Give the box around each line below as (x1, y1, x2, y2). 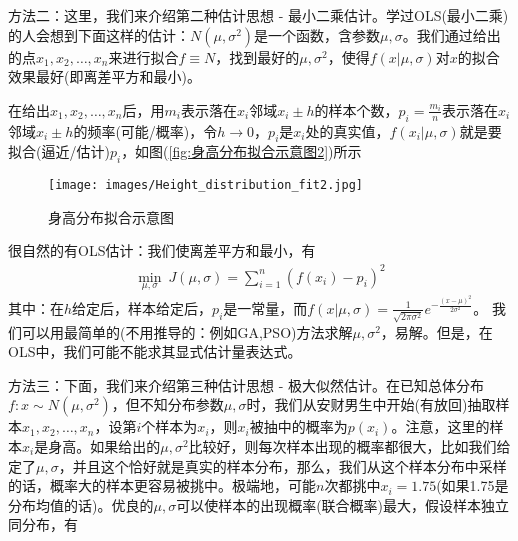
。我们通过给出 (402, 24, 501, 45)
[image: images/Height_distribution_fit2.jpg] (48, 178, 363, 193)
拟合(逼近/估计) (8, 141, 110, 162)
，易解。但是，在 (380, 321, 493, 342)
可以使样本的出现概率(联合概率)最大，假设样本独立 (176, 494, 510, 515)
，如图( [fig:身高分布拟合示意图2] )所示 (121, 141, 362, 162)
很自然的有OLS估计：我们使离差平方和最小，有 (8, 240, 316, 261)
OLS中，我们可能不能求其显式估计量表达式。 (8, 341, 302, 362)
